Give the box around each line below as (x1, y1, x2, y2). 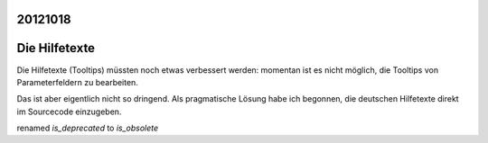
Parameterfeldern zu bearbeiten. (16, 76, 139, 87)
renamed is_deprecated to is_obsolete (16, 122, 159, 134)
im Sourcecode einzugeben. (16, 106, 122, 117)
